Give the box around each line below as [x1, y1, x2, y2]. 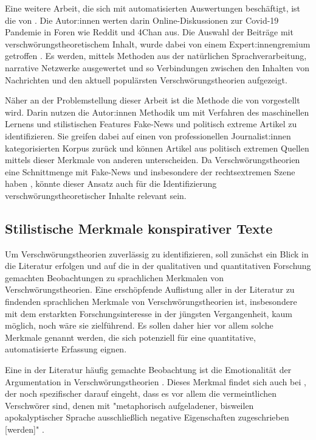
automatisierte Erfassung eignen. [5, 343, 127, 355]
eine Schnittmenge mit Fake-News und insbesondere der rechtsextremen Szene [5, 165, 295, 178]
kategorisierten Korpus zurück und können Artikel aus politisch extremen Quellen [5, 141, 309, 154]
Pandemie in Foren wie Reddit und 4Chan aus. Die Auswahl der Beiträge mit [5, 26, 294, 38]
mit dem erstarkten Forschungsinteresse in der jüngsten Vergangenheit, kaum [5, 307, 293, 320]
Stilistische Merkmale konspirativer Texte [5, 218, 273, 237]
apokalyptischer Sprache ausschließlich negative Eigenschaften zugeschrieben [5, 411, 289, 424]
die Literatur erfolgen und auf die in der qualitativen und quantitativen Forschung [5, 259, 311, 272]
